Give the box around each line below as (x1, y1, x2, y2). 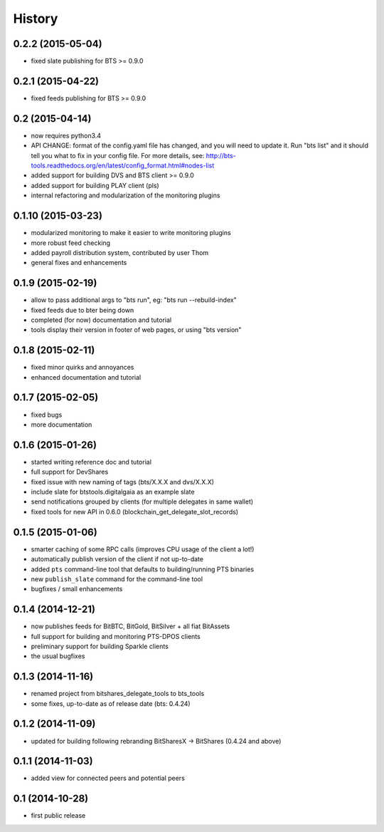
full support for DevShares (31, 467, 109, 477)
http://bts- (206, 151, 236, 160)
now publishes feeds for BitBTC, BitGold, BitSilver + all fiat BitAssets (31, 622, 230, 630)
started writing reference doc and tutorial (31, 457, 152, 466)
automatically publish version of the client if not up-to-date (31, 555, 204, 563)
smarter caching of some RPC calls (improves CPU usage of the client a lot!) (31, 545, 255, 553)
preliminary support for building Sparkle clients (31, 642, 169, 650)
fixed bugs (31, 410, 63, 419)
